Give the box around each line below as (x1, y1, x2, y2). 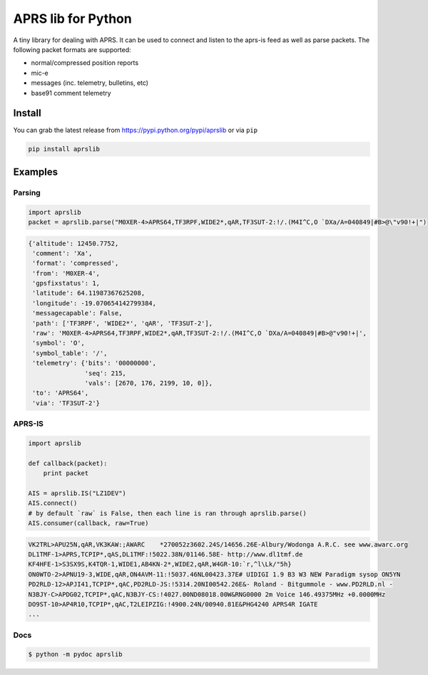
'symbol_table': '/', (32, 349, 108, 357)
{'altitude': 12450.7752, (28, 239, 119, 248)
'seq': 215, (84, 369, 126, 377)
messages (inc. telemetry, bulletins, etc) (31, 78, 149, 87)
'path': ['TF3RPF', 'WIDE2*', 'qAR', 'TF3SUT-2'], (32, 319, 213, 328)
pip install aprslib (28, 145, 100, 153)
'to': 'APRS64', (32, 389, 89, 397)
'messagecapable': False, (32, 309, 123, 318)
